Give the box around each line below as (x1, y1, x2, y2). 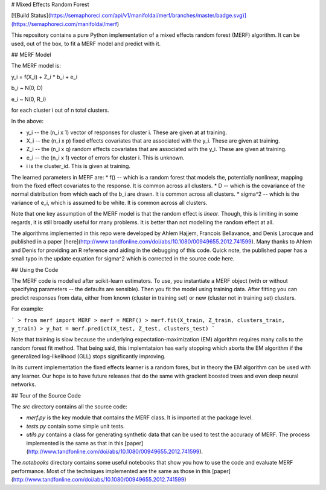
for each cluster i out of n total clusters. (11, 106, 109, 114)
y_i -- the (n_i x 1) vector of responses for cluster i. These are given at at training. (26, 129, 228, 136)
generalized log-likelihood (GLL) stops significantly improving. (11, 353, 166, 360)
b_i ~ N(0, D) (11, 85, 43, 92)
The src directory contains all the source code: (11, 403, 128, 410)
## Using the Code (11, 266, 59, 273)
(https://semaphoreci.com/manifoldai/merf (11, 20, 118, 27)
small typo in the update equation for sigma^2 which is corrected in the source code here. (11, 255, 235, 262)
